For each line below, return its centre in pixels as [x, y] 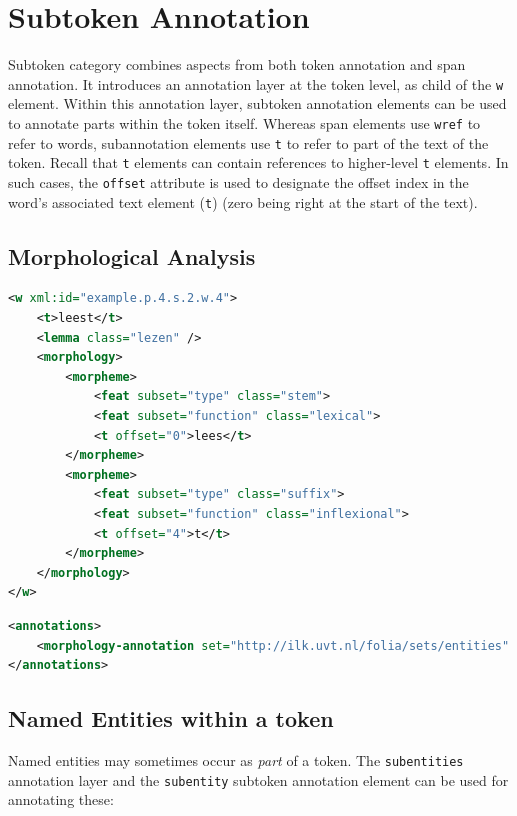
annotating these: [61, 799]
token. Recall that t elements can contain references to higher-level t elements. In [258, 162]
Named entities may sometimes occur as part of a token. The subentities [236, 759]
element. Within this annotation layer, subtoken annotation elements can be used [257, 103]
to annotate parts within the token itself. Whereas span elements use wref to [244, 122]
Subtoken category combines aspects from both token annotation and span [237, 64]
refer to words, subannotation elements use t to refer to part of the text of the [248, 142]
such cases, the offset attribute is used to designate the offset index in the [238, 181]
